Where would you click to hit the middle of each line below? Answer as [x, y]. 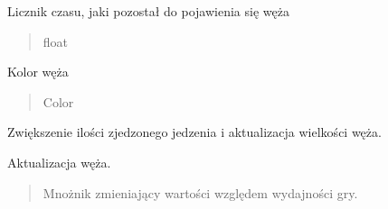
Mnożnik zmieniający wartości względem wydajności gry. [200, 192]
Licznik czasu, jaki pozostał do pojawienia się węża [148, 11]
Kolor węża [38, 72]
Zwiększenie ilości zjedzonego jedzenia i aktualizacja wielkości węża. [194, 132]
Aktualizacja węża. [59, 162]
